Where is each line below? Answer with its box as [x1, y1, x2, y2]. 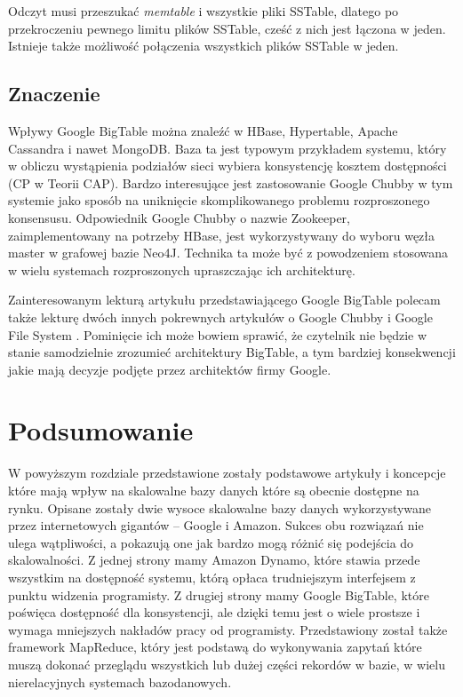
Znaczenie [8, 80, 100, 107]
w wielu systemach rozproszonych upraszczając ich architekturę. [8, 260, 355, 279]
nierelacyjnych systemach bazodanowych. [8, 672, 232, 691]
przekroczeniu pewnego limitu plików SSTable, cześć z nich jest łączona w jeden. [8, 19, 446, 37]
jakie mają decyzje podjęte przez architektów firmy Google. [8, 360, 331, 378]
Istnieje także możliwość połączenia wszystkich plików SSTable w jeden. [8, 36, 399, 55]
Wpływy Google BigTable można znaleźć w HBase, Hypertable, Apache [8, 121, 398, 139]
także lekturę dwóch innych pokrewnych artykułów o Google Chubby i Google [8, 307, 433, 326]
